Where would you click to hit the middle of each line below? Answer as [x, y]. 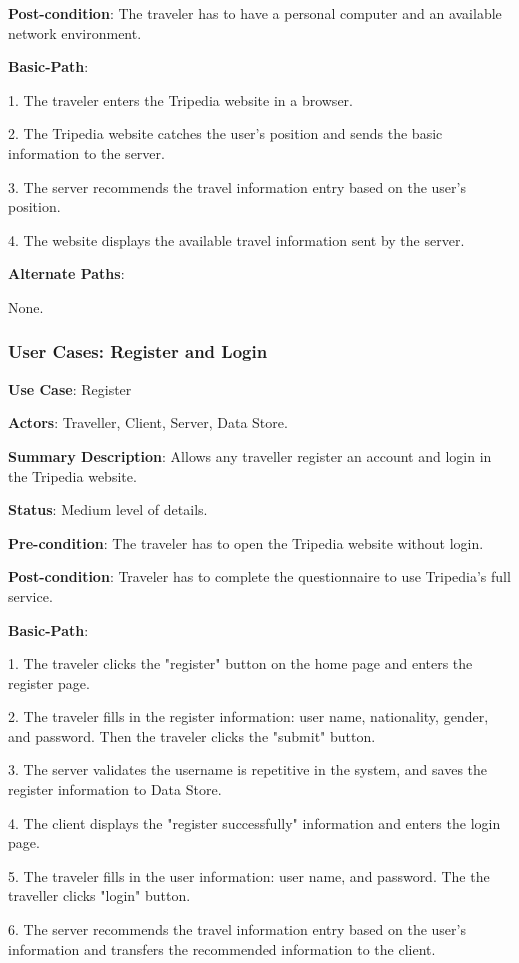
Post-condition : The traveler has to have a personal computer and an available [255, 13]
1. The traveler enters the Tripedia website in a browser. [180, 99]
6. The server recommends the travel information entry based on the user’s [237, 929]
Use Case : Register [70, 388]
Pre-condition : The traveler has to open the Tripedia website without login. [246, 542]
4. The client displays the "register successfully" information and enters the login [254, 822]
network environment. [75, 32]
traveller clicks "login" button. [99, 895]
